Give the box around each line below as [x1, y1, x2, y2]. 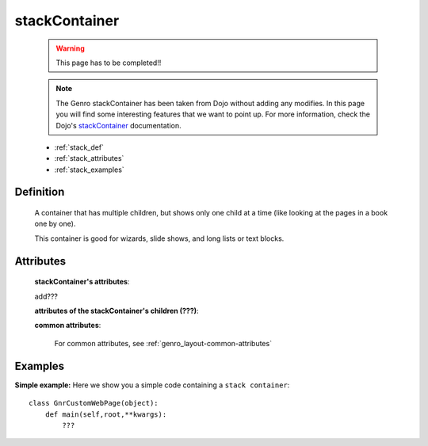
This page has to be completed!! [55, 58, 162, 67]
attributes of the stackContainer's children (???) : [34, 306, 199, 316]
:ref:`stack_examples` [54, 165, 124, 174]
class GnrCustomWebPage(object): [29, 398, 159, 408]
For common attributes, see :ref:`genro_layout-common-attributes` [54, 338, 273, 348]
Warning [55, 44, 85, 53]
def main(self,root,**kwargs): [44, 410, 167, 419]
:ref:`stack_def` [54, 143, 105, 152]
